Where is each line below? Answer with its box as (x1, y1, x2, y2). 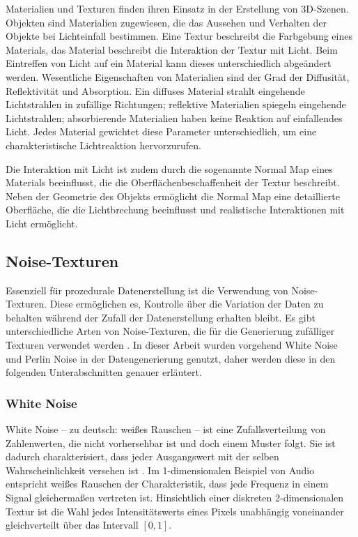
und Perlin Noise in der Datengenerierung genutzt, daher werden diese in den (6, 351, 336, 365)
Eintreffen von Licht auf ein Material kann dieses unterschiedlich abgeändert (6, 56, 332, 70)
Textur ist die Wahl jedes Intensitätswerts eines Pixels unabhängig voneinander (6, 504, 344, 518)
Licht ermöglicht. (6, 215, 78, 230)
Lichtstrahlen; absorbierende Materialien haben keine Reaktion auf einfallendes (6, 110, 343, 125)
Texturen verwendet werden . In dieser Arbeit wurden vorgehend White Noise (6, 338, 338, 352)
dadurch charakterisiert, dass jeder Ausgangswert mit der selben (6, 449, 279, 464)
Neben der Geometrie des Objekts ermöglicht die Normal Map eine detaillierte (6, 188, 340, 203)
